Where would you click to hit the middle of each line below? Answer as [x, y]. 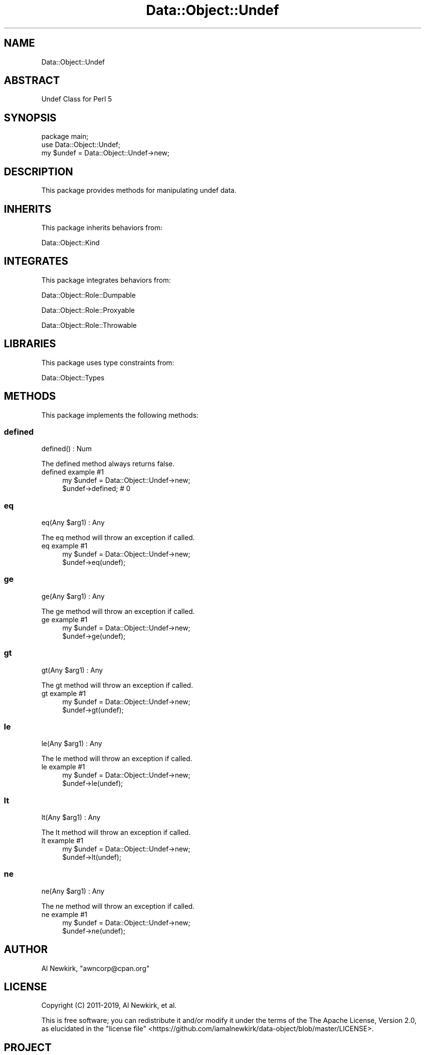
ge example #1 [65, 619]
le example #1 [63, 767]
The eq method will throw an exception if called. [118, 537]
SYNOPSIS [30, 118]
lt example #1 [62, 841]
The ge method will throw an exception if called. [118, 611]
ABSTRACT [32, 81]
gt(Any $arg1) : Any [72, 670]
